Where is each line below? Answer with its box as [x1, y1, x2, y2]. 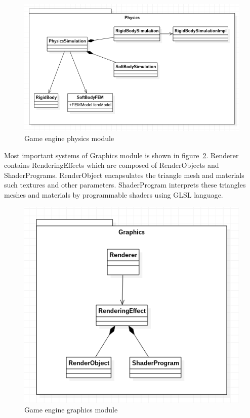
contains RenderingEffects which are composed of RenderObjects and [4, 160, 219, 170]
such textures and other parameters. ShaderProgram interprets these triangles [4, 179, 246, 190]
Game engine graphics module [24, 404, 118, 415]
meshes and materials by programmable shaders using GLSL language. [4, 189, 223, 200]
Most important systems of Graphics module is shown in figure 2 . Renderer [4, 150, 239, 160]
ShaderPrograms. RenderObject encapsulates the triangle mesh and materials [4, 169, 244, 180]
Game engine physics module [24, 132, 114, 143]
